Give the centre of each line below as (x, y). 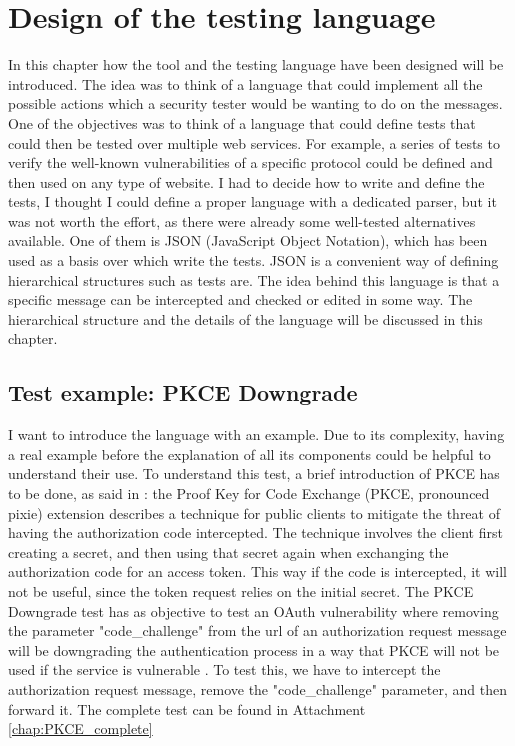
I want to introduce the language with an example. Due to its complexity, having (256, 434)
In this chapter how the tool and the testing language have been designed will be (256, 64)
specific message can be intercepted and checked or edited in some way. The (240, 299)
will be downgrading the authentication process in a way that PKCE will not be (254, 649)
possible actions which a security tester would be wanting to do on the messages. (255, 103)
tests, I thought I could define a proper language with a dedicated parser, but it (252, 201)
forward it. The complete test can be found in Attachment (187, 708)
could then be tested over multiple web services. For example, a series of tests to (254, 142)
